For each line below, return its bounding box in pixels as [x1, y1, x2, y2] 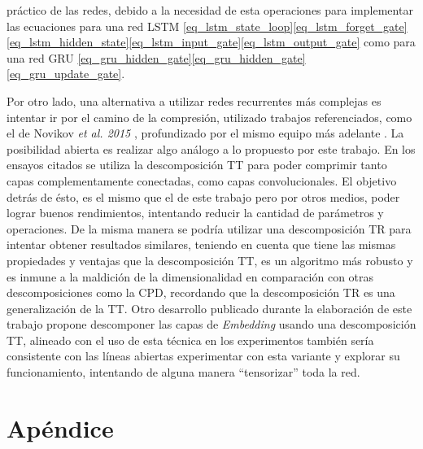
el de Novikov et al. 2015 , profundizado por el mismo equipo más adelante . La [7, 124, 404, 142]
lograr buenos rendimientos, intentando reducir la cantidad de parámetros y [7, 204, 384, 221]
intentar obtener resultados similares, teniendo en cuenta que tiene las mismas [7, 236, 396, 253]
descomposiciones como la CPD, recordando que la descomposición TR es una [7, 284, 395, 301]
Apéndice [7, 411, 114, 444]
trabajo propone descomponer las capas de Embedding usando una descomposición [7, 316, 416, 333]
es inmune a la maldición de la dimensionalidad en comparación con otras [7, 268, 374, 285]
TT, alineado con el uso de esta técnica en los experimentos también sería [7, 331, 374, 348]
